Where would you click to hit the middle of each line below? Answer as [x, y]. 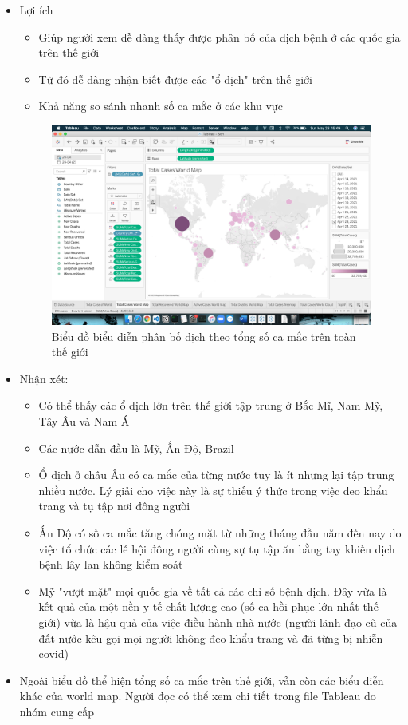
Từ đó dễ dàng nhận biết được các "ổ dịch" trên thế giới [175, 79]
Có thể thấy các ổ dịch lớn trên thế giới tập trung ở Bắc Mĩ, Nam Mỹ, [211, 405]
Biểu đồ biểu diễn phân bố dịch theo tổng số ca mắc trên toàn [204, 336]
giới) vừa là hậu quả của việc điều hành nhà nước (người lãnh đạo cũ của [218, 622]
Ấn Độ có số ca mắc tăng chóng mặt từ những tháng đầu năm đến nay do [220, 533]
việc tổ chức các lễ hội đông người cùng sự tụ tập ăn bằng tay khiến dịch [217, 548]
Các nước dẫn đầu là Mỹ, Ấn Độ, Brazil [136, 448]
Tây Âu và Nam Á [84, 421]
